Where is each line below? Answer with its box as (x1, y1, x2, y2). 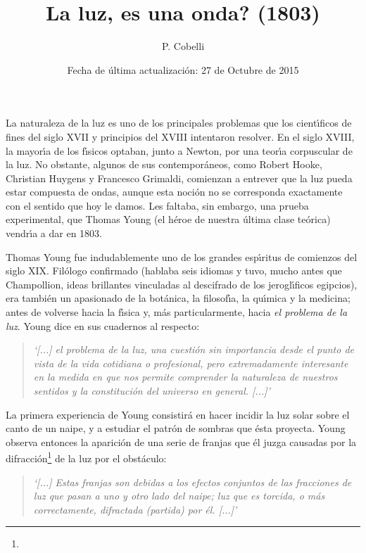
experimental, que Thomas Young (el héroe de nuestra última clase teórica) (6, 212, 331, 227)
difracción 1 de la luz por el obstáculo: (6, 449, 167, 466)
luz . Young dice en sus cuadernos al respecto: (6, 318, 200, 333)
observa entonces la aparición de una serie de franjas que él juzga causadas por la (6, 434, 357, 449)
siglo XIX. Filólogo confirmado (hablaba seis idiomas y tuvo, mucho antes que (6, 263, 342, 278)
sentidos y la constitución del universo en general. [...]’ (33, 383, 270, 398)
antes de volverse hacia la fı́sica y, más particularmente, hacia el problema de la (6, 305, 348, 319)
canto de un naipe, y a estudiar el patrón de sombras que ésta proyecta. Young (6, 421, 346, 436)
